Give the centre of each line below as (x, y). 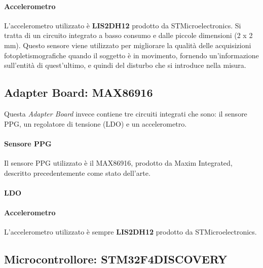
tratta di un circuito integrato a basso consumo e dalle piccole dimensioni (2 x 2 (128, 35)
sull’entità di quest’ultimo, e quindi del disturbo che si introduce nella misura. (125, 65)
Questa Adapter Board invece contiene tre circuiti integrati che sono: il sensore (126, 113)
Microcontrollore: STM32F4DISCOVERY (116, 259)
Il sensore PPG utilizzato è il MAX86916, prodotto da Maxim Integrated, (118, 162)
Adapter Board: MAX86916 (79, 92)
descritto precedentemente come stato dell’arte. (77, 173)
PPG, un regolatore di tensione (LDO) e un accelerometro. (96, 123)
